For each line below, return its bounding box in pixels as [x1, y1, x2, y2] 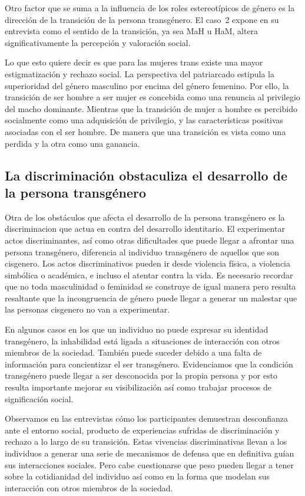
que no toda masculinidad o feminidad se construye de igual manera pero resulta [5, 280, 296, 293]
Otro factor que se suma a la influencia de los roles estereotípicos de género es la [5, 2, 295, 14]
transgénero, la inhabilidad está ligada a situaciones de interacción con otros [5, 334, 280, 347]
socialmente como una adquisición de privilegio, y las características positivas [5, 114, 284, 126]
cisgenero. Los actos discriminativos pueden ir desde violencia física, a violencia [5, 257, 290, 270]
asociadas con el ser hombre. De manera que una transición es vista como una [5, 125, 286, 137]
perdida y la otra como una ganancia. [5, 137, 140, 149]
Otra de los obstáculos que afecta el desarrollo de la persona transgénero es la [5, 211, 285, 223]
